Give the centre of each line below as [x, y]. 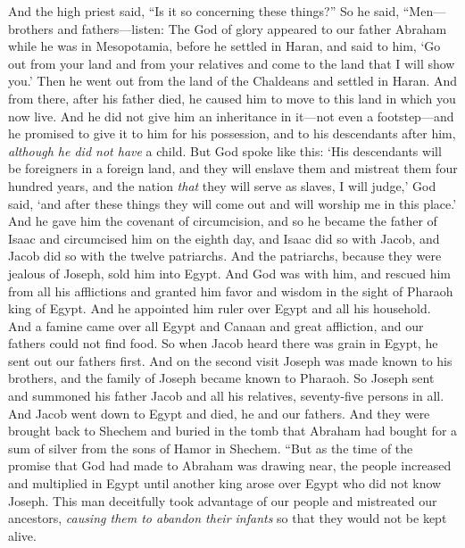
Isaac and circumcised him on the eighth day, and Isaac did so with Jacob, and [224, 238]
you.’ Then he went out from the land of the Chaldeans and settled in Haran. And [233, 81]
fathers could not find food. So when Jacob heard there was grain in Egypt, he [223, 343]
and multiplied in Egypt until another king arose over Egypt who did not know [225, 483]
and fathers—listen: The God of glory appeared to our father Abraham [252, 28]
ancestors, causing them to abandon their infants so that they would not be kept [228, 518]
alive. [22, 535]
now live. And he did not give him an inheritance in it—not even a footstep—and [231, 116]
